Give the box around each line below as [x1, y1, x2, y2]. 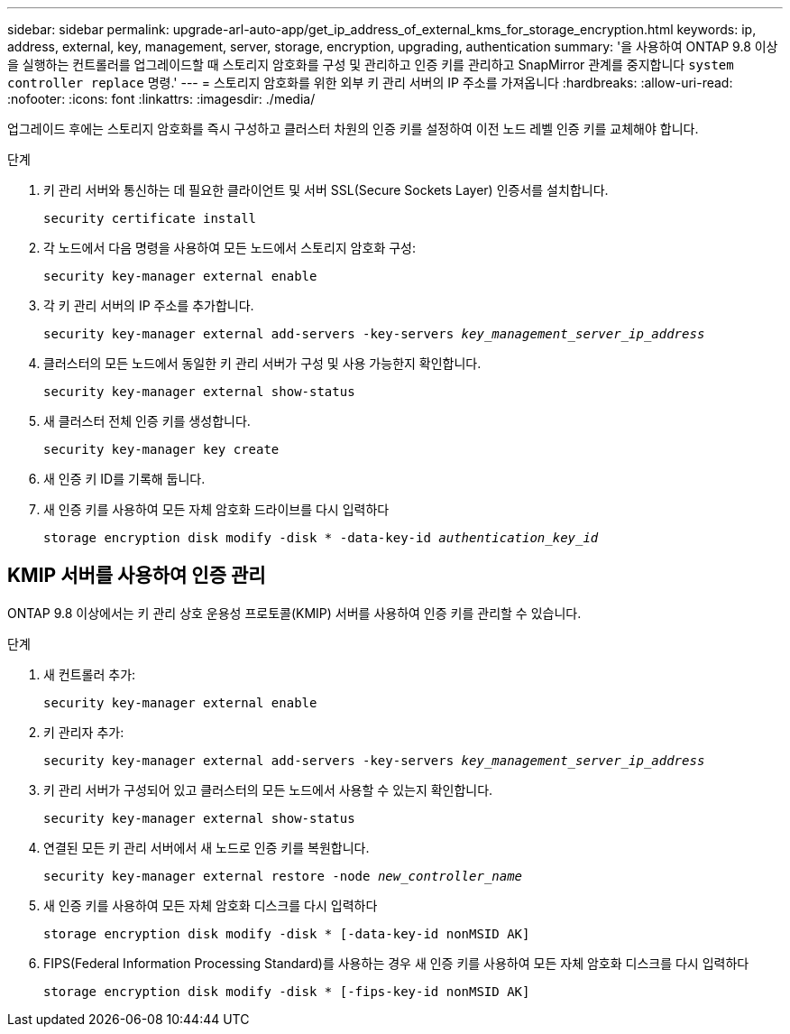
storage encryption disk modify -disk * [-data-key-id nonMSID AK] [43, 926, 530, 941]
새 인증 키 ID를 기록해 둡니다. [43, 471, 206, 486]
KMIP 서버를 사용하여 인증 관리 [7, 564, 266, 587]
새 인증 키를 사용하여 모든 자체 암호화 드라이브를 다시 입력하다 [43, 502, 390, 517]
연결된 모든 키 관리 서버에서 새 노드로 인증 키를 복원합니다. [43, 839, 370, 855]
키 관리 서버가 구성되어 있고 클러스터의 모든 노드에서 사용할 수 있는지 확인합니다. [43, 781, 493, 798]
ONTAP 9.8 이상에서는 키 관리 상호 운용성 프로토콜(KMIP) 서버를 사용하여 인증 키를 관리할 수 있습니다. [7, 605, 582, 621]
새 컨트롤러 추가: [43, 666, 136, 682]
